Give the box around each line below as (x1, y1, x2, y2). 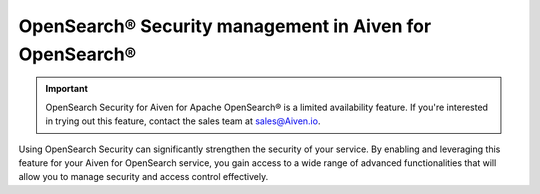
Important (45, 83, 89, 95)
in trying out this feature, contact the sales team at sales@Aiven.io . (45, 115, 321, 127)
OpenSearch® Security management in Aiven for (18, 15, 432, 37)
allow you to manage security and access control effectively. (18, 171, 269, 183)
